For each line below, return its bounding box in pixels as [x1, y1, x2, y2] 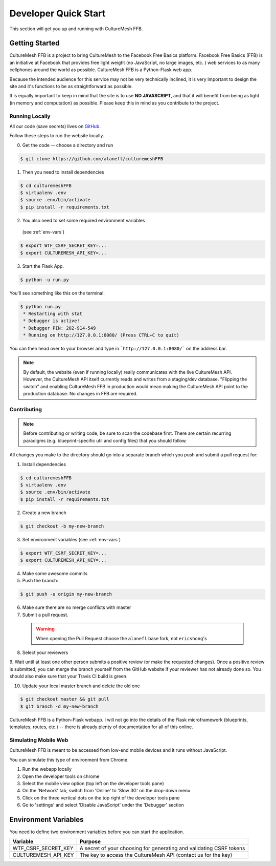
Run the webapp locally [22, 766, 72, 772]
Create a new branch [22, 510, 66, 516]
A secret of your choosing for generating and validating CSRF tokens [79, 845, 245, 852]
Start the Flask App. [22, 263, 64, 269]
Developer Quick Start [9, 8, 106, 19]
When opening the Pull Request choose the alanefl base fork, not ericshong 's [36, 635, 207, 641]
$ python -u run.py [20, 277, 69, 283]
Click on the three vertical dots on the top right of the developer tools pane [22, 794, 180, 801]
